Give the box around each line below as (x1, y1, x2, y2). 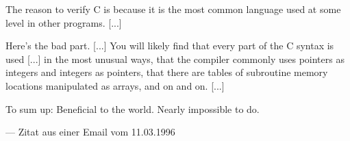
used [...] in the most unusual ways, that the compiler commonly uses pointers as (5, 51, 345, 66)
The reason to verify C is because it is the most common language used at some (5, 2, 341, 16)
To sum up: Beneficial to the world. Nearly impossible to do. (5, 101, 260, 116)
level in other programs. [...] (5, 15, 122, 29)
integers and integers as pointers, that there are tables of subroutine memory (5, 65, 328, 79)
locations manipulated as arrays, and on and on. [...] (5, 78, 225, 92)
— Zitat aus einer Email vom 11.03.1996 (5, 125, 175, 139)
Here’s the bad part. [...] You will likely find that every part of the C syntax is (5, 38, 334, 53)
